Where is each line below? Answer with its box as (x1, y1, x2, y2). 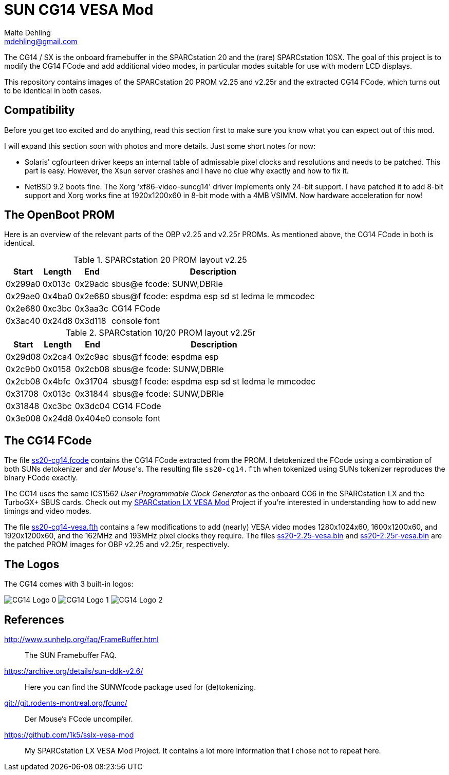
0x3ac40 (6, 316, 41, 326)
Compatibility (4, 104, 75, 117)
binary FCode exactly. (4, 473, 78, 482)
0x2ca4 (43, 352, 72, 362)
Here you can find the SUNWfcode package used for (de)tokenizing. (25, 682, 256, 691)
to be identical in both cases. (4, 86, 102, 95)
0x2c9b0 (6, 364, 41, 375)
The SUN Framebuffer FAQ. (25, 650, 117, 660)
